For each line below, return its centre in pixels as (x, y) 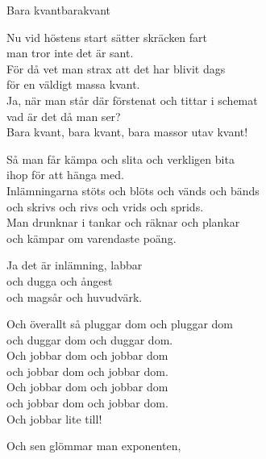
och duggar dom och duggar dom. (90, 339)
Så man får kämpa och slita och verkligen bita (121, 159)
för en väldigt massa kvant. (73, 84)
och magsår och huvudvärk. (75, 296)
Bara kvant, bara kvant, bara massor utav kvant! (127, 132)
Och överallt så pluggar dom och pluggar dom (120, 324)
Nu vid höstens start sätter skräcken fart (107, 37)
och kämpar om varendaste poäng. (91, 238)
